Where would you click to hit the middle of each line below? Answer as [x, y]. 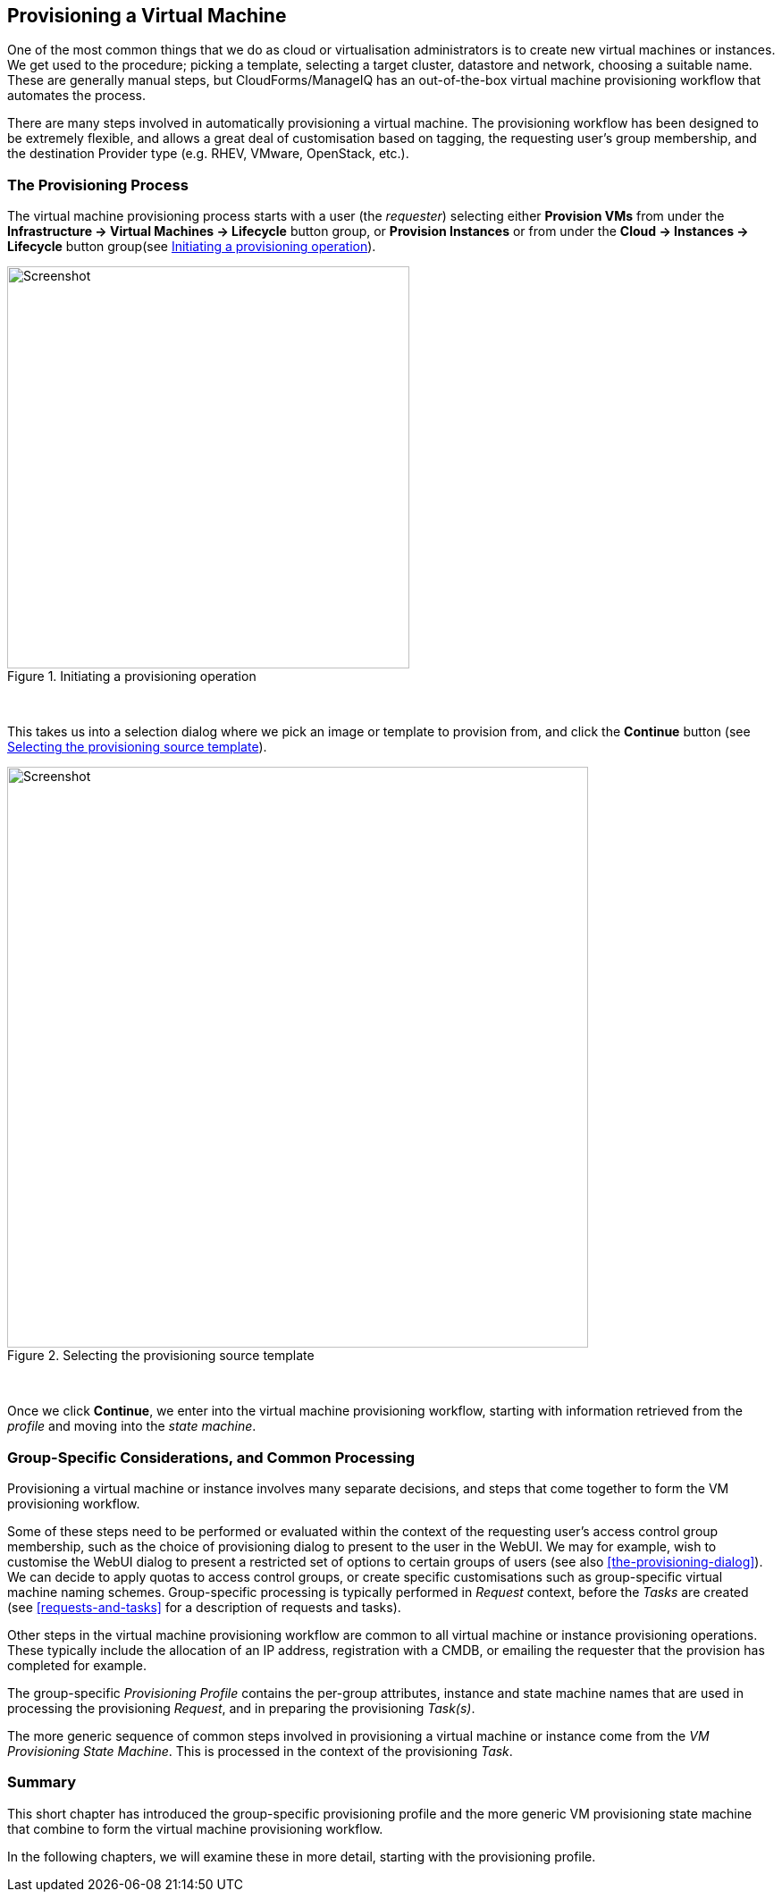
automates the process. [76, 96]
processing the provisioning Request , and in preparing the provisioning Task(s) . [241, 1708]
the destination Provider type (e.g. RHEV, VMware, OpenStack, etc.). [208, 154]
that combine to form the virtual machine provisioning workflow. [195, 1828]
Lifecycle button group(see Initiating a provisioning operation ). [192, 247]
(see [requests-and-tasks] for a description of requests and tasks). [204, 1607]
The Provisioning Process [98, 185]
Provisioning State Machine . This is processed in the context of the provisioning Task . [260, 1751]
